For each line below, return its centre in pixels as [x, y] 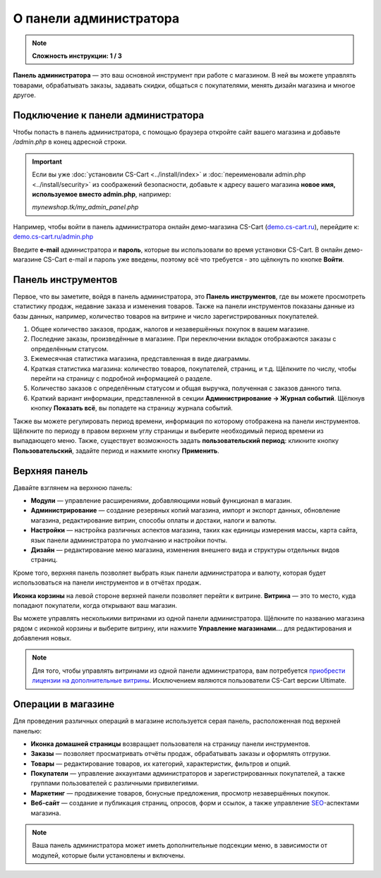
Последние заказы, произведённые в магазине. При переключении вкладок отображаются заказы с [183, 339]
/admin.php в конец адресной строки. [70, 142]
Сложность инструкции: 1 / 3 [77, 56]
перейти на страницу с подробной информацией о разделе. [121, 378]
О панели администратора [96, 18]
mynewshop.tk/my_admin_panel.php [85, 207]
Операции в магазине [64, 704]
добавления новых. [42, 638]
